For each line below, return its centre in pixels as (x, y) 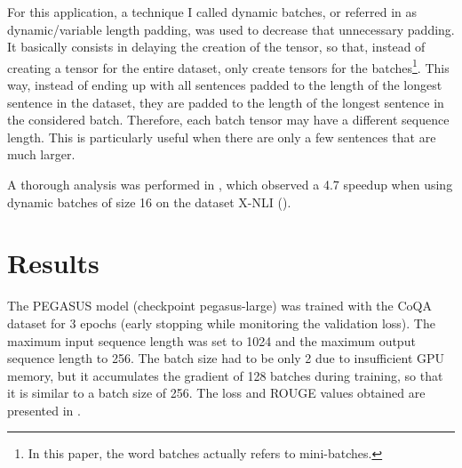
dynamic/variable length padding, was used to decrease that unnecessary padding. (231, 29)
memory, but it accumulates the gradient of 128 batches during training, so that (225, 375)
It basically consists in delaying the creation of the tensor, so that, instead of (216, 47)
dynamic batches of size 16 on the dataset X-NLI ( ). (149, 202)
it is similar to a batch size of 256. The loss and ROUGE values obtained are (216, 393)
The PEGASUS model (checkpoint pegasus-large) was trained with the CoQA (219, 306)
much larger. (41, 154)
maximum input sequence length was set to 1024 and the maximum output (211, 340)
